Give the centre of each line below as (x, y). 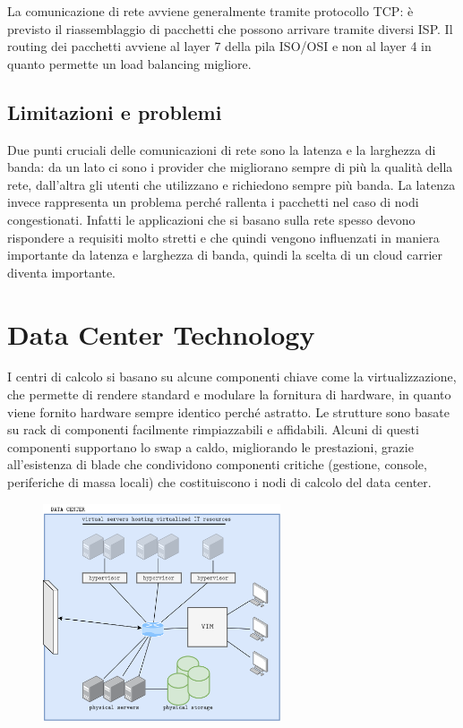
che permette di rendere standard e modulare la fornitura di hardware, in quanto (229, 394)
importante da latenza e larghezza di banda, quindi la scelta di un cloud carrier (225, 255)
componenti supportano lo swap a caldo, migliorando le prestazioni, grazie (210, 446)
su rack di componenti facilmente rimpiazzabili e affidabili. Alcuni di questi (213, 429)
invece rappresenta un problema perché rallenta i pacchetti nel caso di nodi (213, 202)
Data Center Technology (161, 334)
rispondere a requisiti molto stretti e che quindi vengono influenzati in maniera (223, 237)
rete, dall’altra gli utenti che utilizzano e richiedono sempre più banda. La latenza (231, 184)
